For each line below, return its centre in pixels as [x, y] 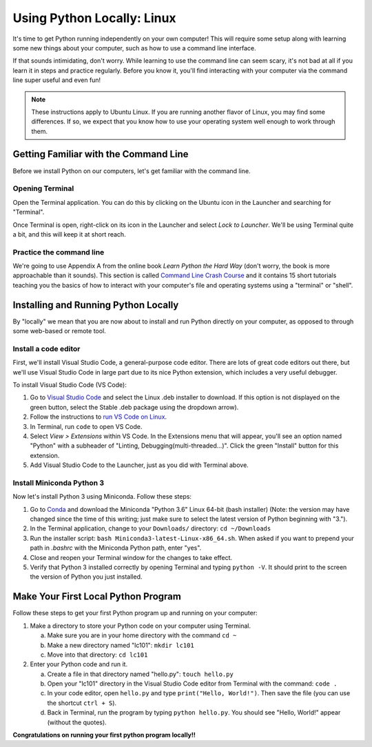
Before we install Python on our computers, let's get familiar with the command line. [132, 171]
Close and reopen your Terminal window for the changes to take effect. [131, 557]
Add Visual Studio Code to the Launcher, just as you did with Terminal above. [139, 465]
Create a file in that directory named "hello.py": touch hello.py [140, 674]
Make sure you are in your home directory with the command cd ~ [142, 635]
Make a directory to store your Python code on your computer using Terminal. [141, 626]
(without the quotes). [77, 722]
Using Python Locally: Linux [94, 18]
